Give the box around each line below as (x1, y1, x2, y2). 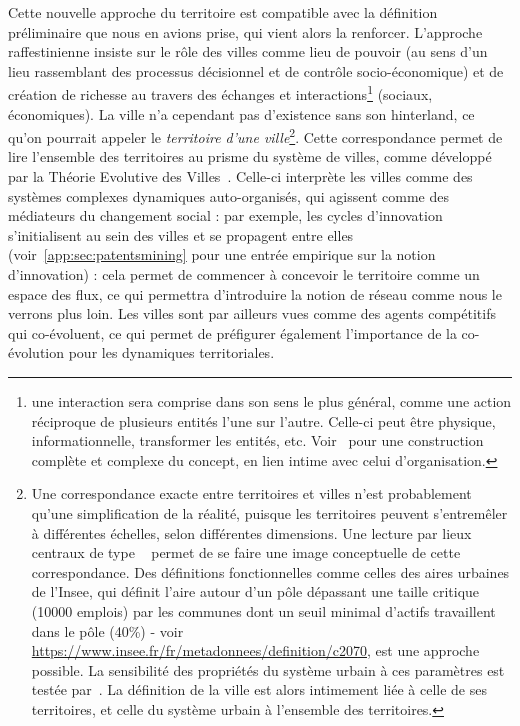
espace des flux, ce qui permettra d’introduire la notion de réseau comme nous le (8, 283, 502, 304)
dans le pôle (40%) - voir (31, 620, 184, 641)
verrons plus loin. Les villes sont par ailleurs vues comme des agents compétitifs (8, 303, 496, 324)
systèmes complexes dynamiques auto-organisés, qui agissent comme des (8, 185, 449, 206)
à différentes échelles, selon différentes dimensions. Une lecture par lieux (31, 522, 472, 543)
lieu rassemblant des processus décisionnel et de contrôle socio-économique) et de (8, 60, 504, 81)
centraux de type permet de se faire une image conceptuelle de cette (31, 542, 461, 563)
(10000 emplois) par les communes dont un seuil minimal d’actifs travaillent (31, 600, 496, 621)
